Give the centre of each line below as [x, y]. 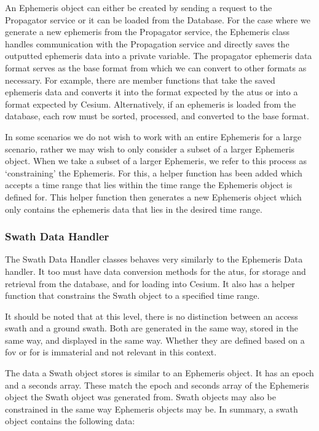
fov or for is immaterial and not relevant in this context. [111, 352]
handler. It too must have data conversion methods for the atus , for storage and [156, 271]
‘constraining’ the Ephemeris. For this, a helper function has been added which [154, 172]
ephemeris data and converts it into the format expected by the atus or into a [152, 92]
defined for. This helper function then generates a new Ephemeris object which [153, 196]
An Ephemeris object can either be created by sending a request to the [139, 7]
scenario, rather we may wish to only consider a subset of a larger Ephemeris [150, 148]
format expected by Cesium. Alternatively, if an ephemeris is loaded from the [151, 104]
